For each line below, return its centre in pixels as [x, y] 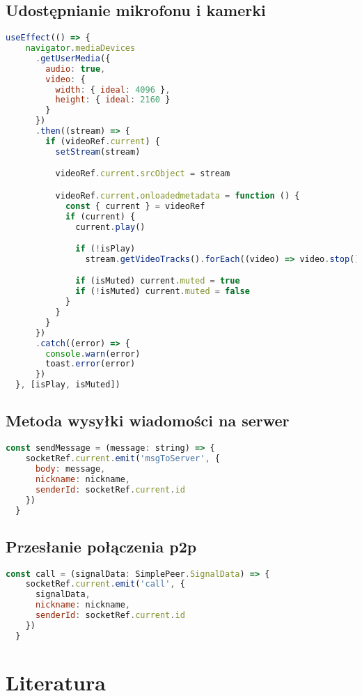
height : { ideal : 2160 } [113, 100]
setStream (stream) [98, 152]
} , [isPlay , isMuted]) [68, 385]
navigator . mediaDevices [80, 48]
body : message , [70, 469]
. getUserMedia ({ [73, 58]
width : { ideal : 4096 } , [113, 90]
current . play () [110, 227]
